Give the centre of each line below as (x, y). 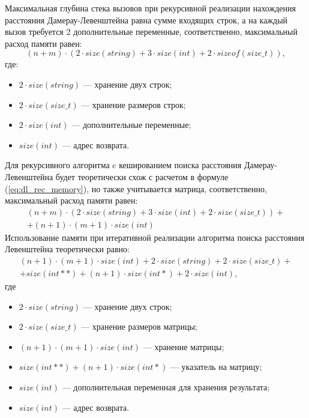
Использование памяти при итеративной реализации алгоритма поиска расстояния (155, 237)
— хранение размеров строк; (133, 104)
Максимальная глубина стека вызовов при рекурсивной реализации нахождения (150, 8)
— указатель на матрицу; (216, 367)
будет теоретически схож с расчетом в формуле (142, 176)
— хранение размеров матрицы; (139, 326)
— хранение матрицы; (184, 346)
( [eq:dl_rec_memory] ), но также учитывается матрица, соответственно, (136, 188)
